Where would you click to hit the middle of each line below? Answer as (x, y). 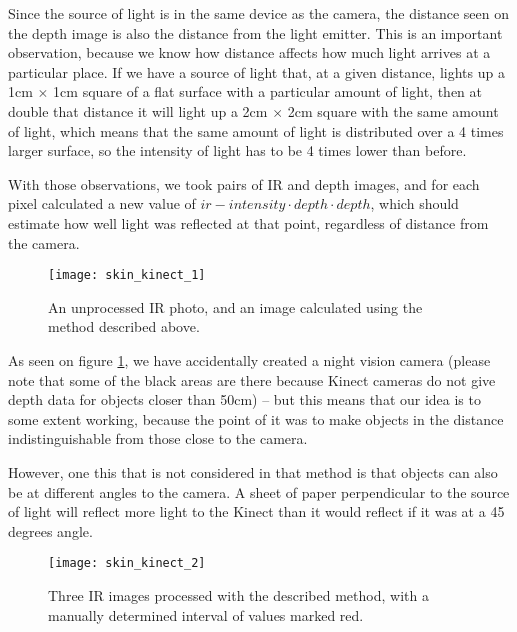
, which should (414, 203)
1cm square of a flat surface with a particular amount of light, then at (267, 91)
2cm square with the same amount (393, 110)
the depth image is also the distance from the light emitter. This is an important (255, 32)
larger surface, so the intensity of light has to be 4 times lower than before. (237, 150)
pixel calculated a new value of (102, 203)
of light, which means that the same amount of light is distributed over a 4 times (256, 130)
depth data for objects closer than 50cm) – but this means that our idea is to (244, 399)
